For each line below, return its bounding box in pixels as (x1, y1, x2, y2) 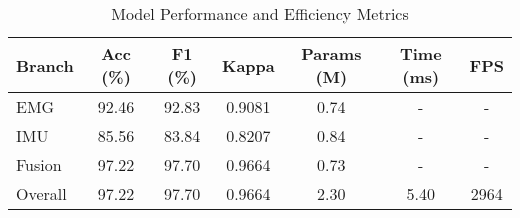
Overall (16, 182, 67, 205)
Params (301, 42, 362, 65)
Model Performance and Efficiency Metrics (111, 2, 409, 25)
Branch (16, 53, 74, 77)
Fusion (16, 153, 62, 176)
